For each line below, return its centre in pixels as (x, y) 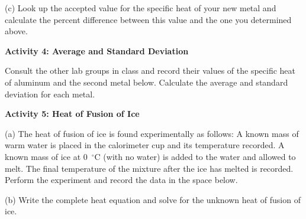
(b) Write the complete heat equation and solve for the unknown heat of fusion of (153, 199)
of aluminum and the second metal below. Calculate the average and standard (146, 82)
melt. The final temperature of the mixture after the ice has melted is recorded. (149, 168)
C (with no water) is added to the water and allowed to (195, 156)
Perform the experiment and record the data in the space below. (121, 180)
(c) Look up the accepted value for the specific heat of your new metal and (141, 8)
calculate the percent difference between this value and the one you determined (148, 19)
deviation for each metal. (50, 94)
